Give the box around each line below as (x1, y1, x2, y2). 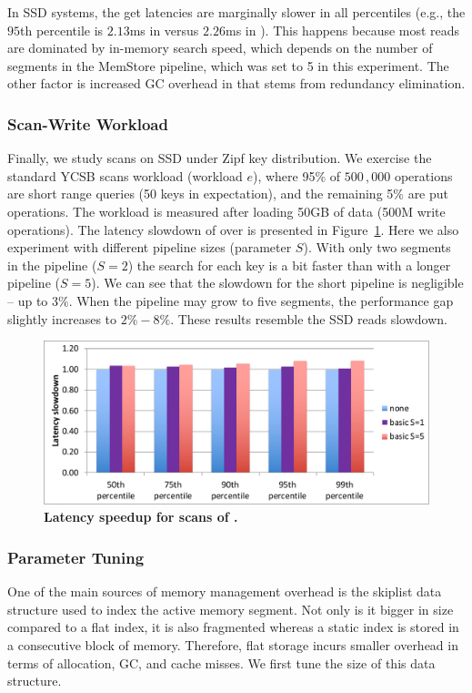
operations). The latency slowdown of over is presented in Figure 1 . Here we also (7, 219, 459, 239)
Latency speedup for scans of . (44, 507, 238, 526)
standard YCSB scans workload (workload (7, 166, 243, 185)
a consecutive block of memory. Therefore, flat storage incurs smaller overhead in (7, 636, 458, 655)
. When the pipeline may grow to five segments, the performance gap (68, 290, 454, 310)
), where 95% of (252, 166, 341, 185)
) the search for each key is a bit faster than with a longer (127, 255, 451, 274)
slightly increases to (7, 309, 117, 328)
